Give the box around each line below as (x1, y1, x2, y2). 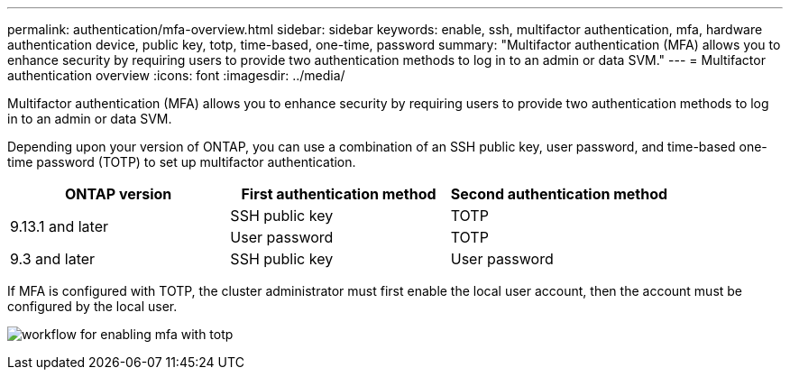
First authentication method (241, 185, 436, 203)
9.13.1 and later (10, 217, 109, 235)
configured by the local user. (7, 299, 178, 314)
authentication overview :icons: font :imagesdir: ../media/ (7, 68, 345, 83)
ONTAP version (65, 185, 172, 203)
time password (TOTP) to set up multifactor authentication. (7, 154, 356, 170)
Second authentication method (450, 185, 668, 203)
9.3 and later (10, 250, 96, 268)
